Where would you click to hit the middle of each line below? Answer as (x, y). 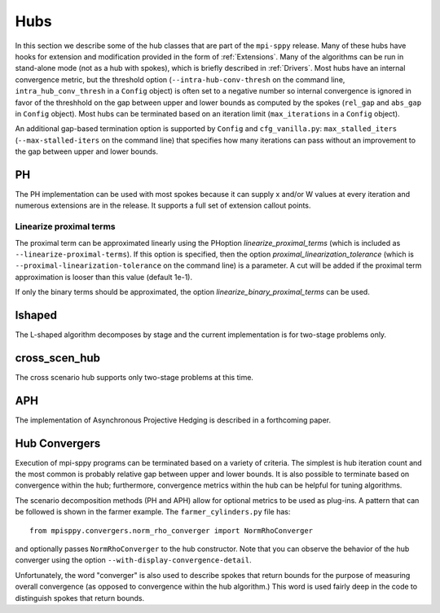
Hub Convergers (58, 443)
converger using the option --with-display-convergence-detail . (133, 560)
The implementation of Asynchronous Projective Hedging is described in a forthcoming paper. (173, 420)
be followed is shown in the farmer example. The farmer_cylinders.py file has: (153, 512)
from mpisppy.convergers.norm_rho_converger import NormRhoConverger (172, 530)
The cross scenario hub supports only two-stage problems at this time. (134, 377)
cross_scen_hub (58, 358)
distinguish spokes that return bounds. (80, 598)
